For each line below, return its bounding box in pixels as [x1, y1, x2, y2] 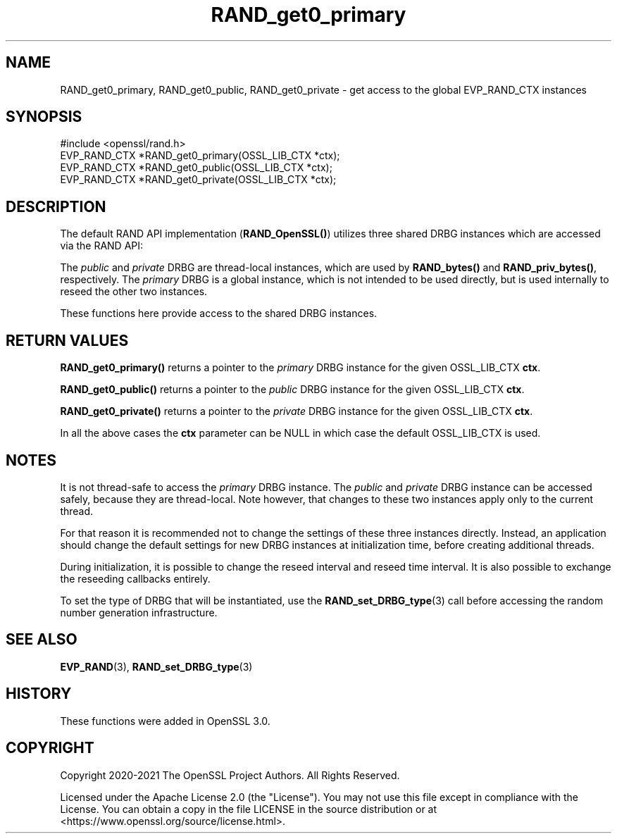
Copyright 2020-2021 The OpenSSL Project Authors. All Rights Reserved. [60, 769, 400, 781]
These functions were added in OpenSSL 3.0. [60, 714, 270, 727]
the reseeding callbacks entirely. [60, 572, 211, 585]
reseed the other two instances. [60, 285, 208, 298]
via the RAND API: [60, 240, 144, 252]
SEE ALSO [6, 630, 77, 649]
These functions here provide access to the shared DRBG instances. [60, 307, 378, 320]
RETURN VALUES [6, 331, 129, 349]
